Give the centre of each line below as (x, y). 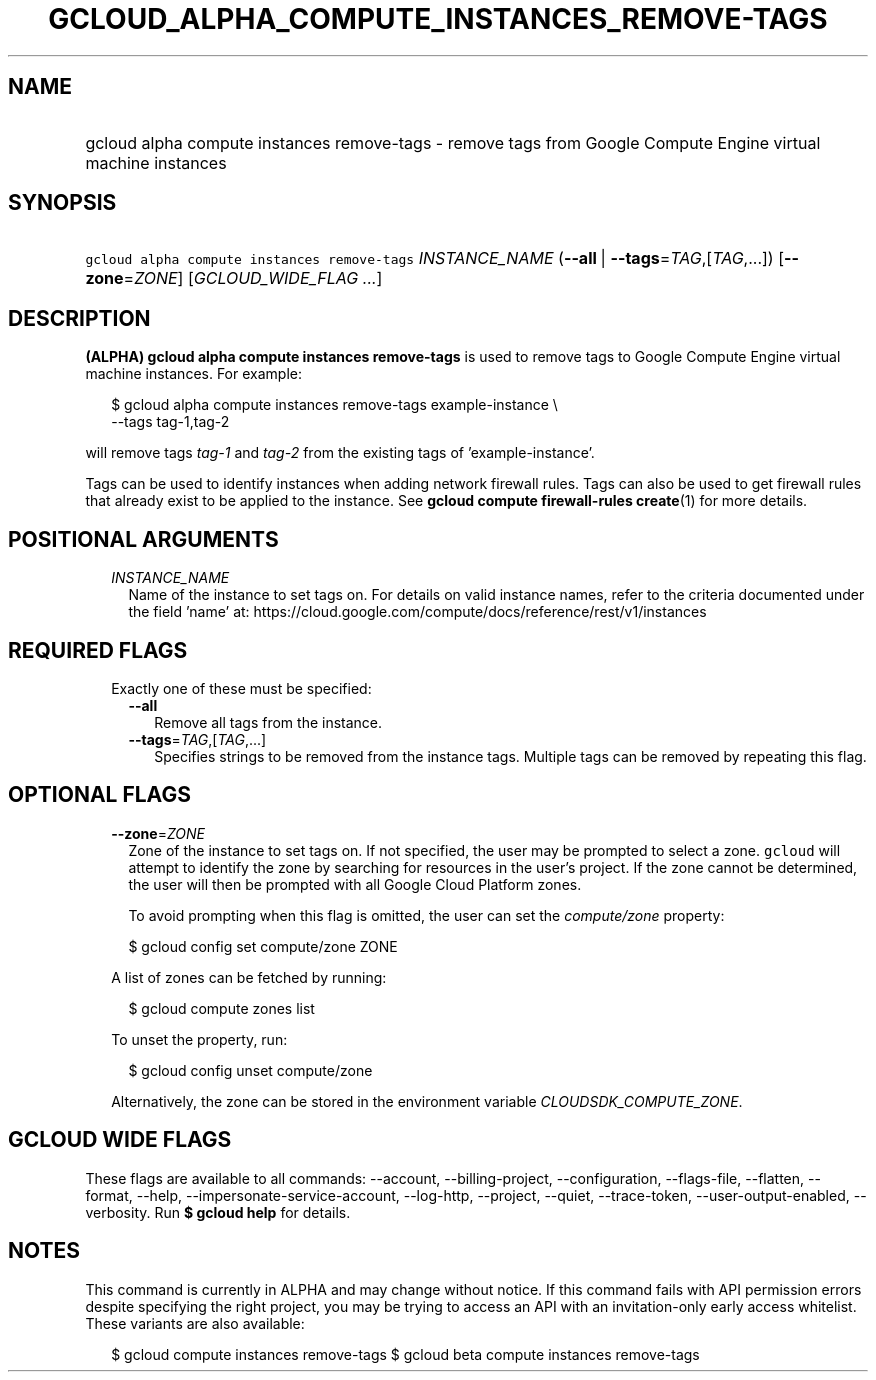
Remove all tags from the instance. (268, 722)
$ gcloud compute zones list (221, 1008)
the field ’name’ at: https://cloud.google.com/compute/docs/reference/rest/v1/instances (417, 612)
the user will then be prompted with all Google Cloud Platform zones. (355, 884)
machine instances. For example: (193, 374)
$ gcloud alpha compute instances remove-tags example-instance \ (334, 405)
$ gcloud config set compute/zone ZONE (263, 946)
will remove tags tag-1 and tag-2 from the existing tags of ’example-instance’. (340, 453)
